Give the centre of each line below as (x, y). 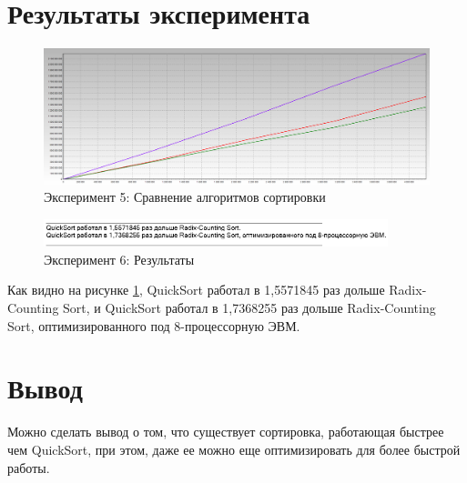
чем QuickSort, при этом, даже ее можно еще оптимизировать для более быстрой (234, 449)
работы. (29, 467)
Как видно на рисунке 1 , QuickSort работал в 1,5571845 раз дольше (196, 290)
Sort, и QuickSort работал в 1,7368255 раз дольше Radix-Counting (249, 308)
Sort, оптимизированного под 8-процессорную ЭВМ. (154, 325)
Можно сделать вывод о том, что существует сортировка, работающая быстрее (226, 432)
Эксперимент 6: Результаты (119, 259)
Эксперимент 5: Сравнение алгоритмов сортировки (185, 197)
